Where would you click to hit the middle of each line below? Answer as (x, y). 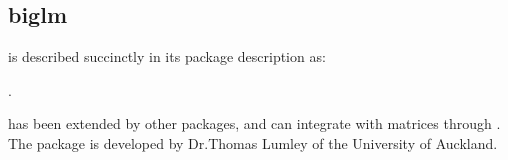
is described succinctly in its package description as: (167, 56)
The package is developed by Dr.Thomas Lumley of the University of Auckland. (253, 142)
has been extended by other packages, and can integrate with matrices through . (254, 123)
